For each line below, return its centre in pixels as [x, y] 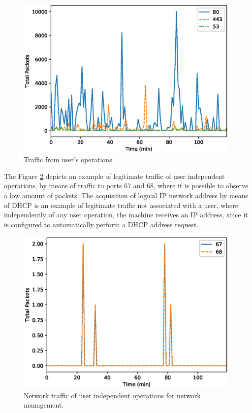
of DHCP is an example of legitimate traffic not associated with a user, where [121, 205]
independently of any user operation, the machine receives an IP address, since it [126, 215]
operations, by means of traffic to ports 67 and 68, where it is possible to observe [126, 186]
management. [44, 405]
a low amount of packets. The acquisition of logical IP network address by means [126, 195]
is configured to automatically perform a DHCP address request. [101, 224]
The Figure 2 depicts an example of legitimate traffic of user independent [114, 176]
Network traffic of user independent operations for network [112, 395]
